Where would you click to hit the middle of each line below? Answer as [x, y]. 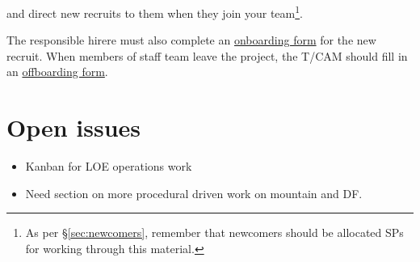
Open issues [74, 127]
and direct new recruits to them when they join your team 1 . [155, 12]
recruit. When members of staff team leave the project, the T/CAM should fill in [207, 55]
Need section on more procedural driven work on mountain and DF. [194, 193]
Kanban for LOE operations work [109, 166]
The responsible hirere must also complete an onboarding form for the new [191, 40]
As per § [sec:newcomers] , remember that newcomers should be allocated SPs [214, 232]
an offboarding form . [57, 72]
